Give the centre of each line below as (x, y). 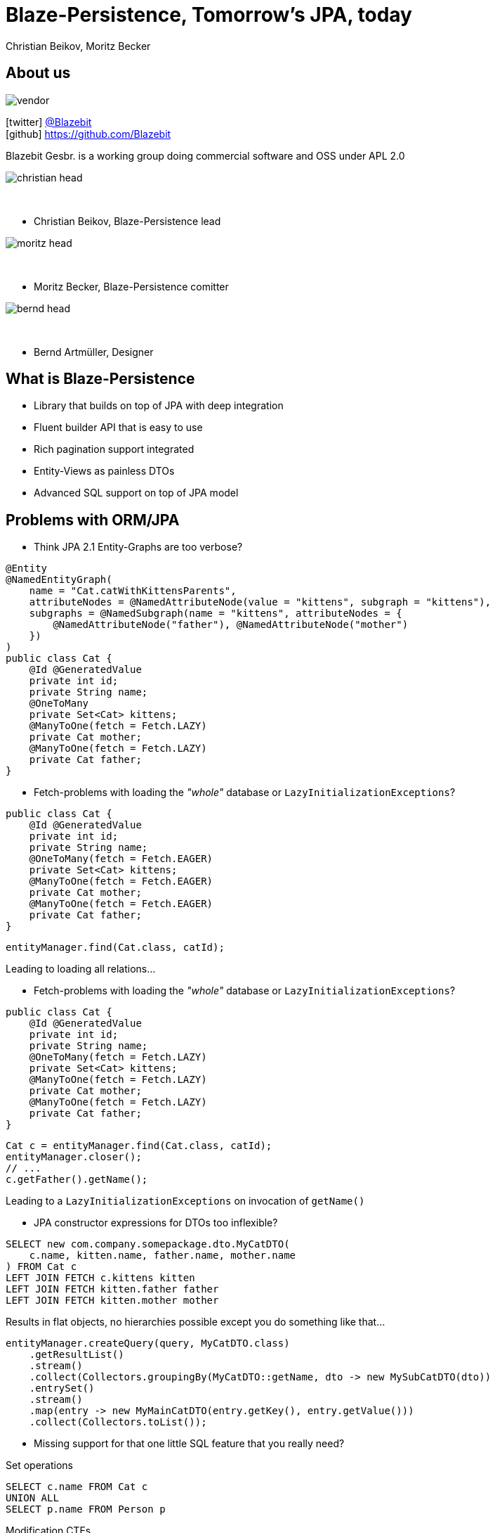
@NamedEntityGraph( (59, 580)
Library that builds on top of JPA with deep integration (159, 406)
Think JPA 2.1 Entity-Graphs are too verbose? (138, 547)
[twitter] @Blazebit (49, 122)
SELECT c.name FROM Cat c (77, 1487)
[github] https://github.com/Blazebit (88, 134)
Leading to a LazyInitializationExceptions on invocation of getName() (185, 1201)
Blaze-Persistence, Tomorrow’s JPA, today (209, 15)
